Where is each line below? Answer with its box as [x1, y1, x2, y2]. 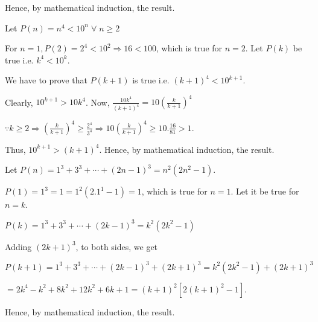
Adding [5, 240, 32, 253]
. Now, [85, 95, 110, 108]
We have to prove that [5, 74, 87, 86]
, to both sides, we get [75, 240, 158, 253]
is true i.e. [132, 74, 170, 86]
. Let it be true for [231, 185, 299, 198]
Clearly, [5, 95, 33, 108]
